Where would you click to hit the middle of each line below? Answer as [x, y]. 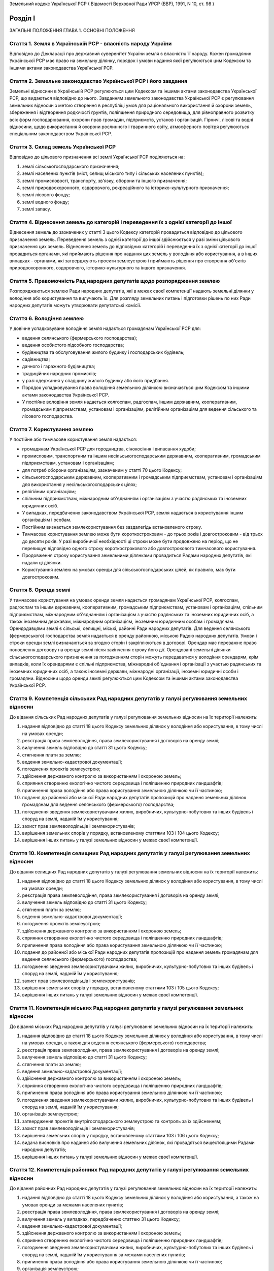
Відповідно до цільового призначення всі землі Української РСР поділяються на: [97, 157]
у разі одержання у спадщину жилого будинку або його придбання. [96, 381]
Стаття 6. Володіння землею [47, 318]
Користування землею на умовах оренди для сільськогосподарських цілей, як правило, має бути [129, 570]
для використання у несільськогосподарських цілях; [79, 484]
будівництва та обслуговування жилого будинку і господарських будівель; [103, 352]
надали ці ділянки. [42, 562]
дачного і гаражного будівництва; [59, 367]
